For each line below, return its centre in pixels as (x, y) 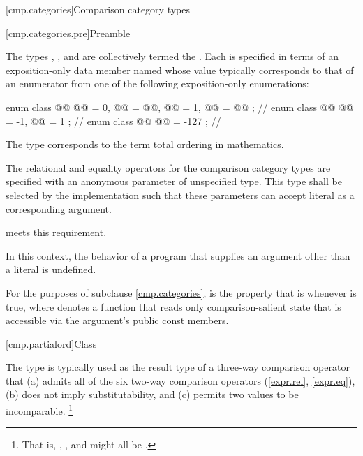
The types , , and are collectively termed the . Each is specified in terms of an (172, 56)
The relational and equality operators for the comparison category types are (168, 167)
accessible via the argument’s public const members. (117, 320)
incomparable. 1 (39, 410)
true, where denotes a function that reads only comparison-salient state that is (173, 306)
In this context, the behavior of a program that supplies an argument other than (178, 255)
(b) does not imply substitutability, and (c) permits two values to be (152, 394)
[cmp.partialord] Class (51, 343)
